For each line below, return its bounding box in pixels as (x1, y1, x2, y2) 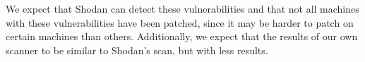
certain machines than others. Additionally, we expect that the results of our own (6, 29, 358, 44)
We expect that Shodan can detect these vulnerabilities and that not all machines (6, 1, 359, 15)
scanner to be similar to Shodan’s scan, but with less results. (6, 42, 268, 57)
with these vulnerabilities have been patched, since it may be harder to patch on (6, 15, 354, 30)
